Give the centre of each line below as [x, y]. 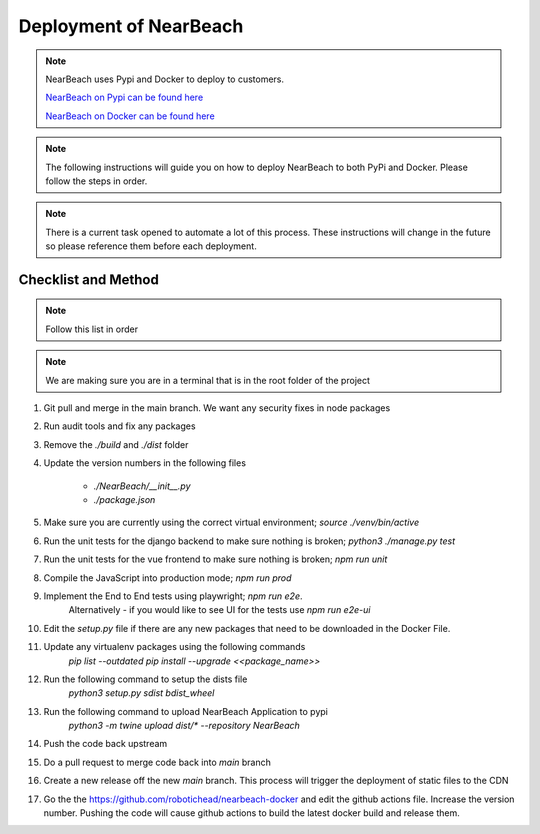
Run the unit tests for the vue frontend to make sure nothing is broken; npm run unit [215, 559]
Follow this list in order [92, 329]
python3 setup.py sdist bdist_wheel [141, 693]
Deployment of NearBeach [131, 26]
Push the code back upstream [105, 744]
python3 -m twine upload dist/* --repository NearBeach [184, 726]
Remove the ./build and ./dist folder [116, 444]
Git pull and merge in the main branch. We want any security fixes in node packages [217, 408]
